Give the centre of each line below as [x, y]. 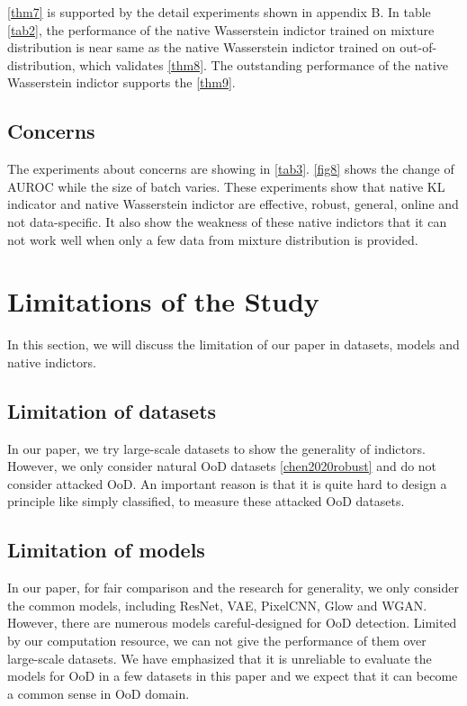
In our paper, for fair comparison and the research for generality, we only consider [233, 588]
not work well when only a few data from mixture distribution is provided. [213, 239]
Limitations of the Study [163, 301]
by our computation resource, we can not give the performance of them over [217, 641]
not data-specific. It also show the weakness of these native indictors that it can [227, 221]
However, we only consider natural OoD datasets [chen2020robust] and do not [222, 466]
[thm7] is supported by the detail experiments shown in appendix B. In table [219, 12]
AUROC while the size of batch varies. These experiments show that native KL [226, 186]
